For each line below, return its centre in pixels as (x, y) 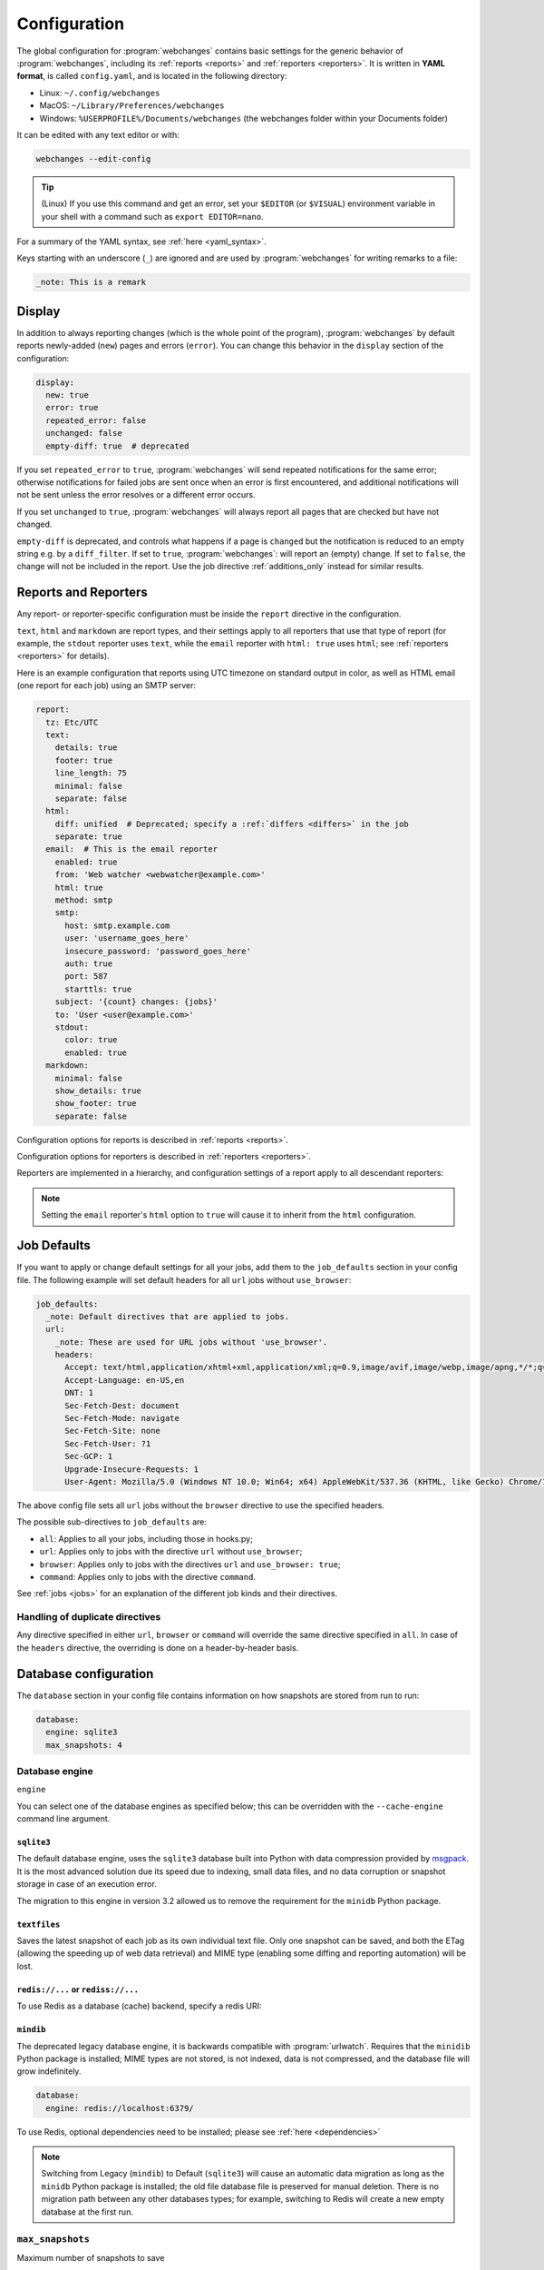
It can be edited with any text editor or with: (98, 134)
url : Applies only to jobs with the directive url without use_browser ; (171, 1552)
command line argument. (63, 1819)
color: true (91, 1040)
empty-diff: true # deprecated (117, 446)
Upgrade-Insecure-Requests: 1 (132, 1469)
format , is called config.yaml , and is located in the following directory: (152, 76)
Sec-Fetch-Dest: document (122, 1406)
